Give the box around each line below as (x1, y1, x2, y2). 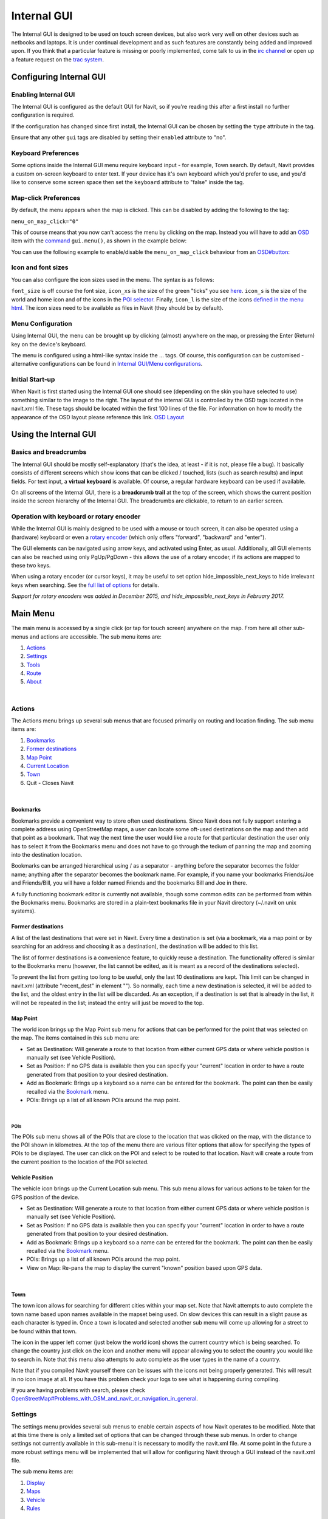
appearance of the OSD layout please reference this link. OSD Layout (11, 413, 185, 420)
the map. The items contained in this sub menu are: (11, 1034, 140, 1041)
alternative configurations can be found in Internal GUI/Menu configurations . (11, 360, 203, 368)
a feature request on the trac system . (11, 55, 104, 63)
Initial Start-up (11, 375, 55, 384)
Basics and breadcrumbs (11, 448, 87, 456)
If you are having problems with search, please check (11, 1386, 146, 1394)
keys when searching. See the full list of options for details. (11, 581, 159, 589)
